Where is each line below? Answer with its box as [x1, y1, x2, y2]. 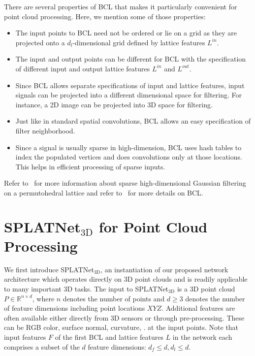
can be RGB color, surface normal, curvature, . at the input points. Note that [4, 322, 239, 332]
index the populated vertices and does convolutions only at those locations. [15, 152, 242, 162]
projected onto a [15, 37, 65, 47]
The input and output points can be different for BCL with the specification [15, 54, 246, 64]
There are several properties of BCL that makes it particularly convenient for [4, 1, 237, 11]
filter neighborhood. [15, 125, 75, 135]
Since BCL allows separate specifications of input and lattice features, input [15, 80, 245, 90]
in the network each [172, 331, 232, 342]
